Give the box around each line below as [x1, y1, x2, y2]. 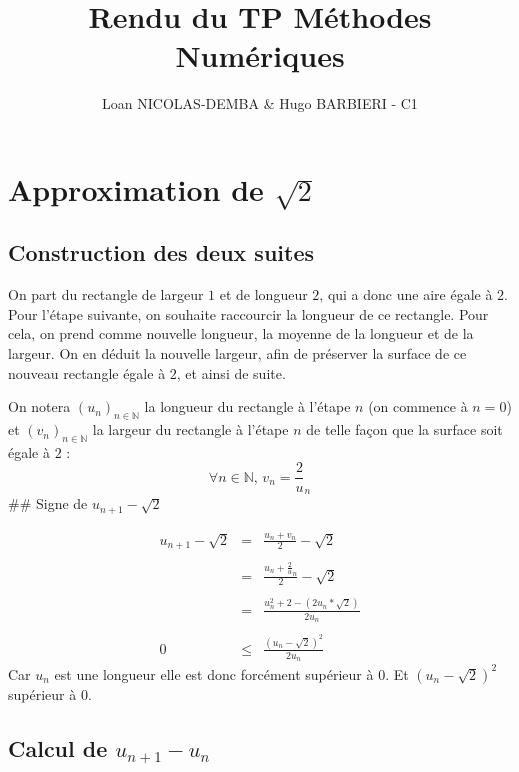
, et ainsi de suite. [176, 362, 286, 383]
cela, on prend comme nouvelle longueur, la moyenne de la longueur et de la [8, 323, 474, 344]
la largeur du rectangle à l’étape [92, 419, 289, 440]
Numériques [175, 35, 345, 76]
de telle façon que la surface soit [306, 419, 503, 440]
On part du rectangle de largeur [8, 284, 204, 305]
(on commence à [368, 396, 468, 417]
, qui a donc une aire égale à [319, 284, 493, 305]
